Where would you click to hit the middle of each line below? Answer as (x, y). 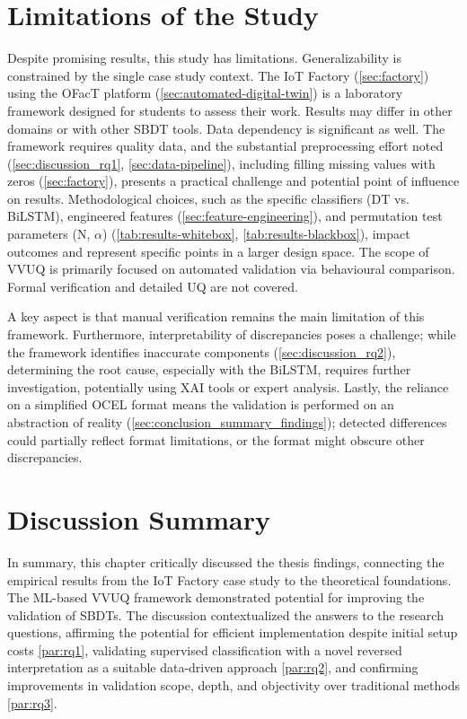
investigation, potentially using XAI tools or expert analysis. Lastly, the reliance (228, 386)
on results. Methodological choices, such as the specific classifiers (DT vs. (208, 198)
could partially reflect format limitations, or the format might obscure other (216, 439)
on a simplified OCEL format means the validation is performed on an (201, 404)
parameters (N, (49, 234)
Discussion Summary (139, 518)
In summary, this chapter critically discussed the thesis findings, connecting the (226, 561)
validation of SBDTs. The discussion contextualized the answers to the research (225, 614)
